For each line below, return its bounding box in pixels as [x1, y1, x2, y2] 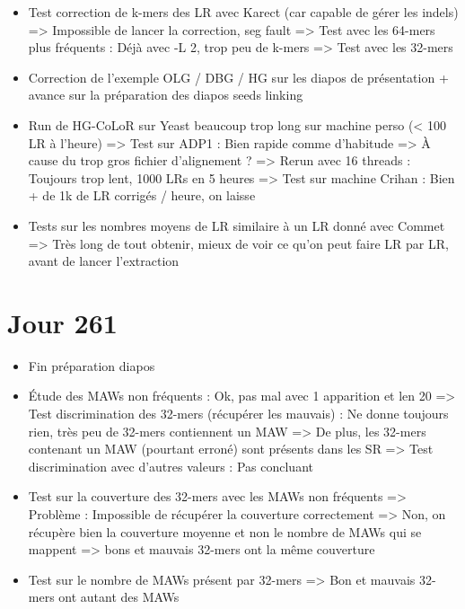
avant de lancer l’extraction [28, 252, 180, 270]
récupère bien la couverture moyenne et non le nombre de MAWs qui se [28, 522, 422, 541]
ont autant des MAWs [58, 587, 180, 606]
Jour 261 [7, 304, 118, 340]
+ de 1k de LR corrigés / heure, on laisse [28, 186, 256, 205]
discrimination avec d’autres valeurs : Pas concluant [28, 456, 313, 475]
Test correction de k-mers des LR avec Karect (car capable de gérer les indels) [28, 3, 459, 21]
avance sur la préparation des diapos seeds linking [28, 85, 303, 104]
